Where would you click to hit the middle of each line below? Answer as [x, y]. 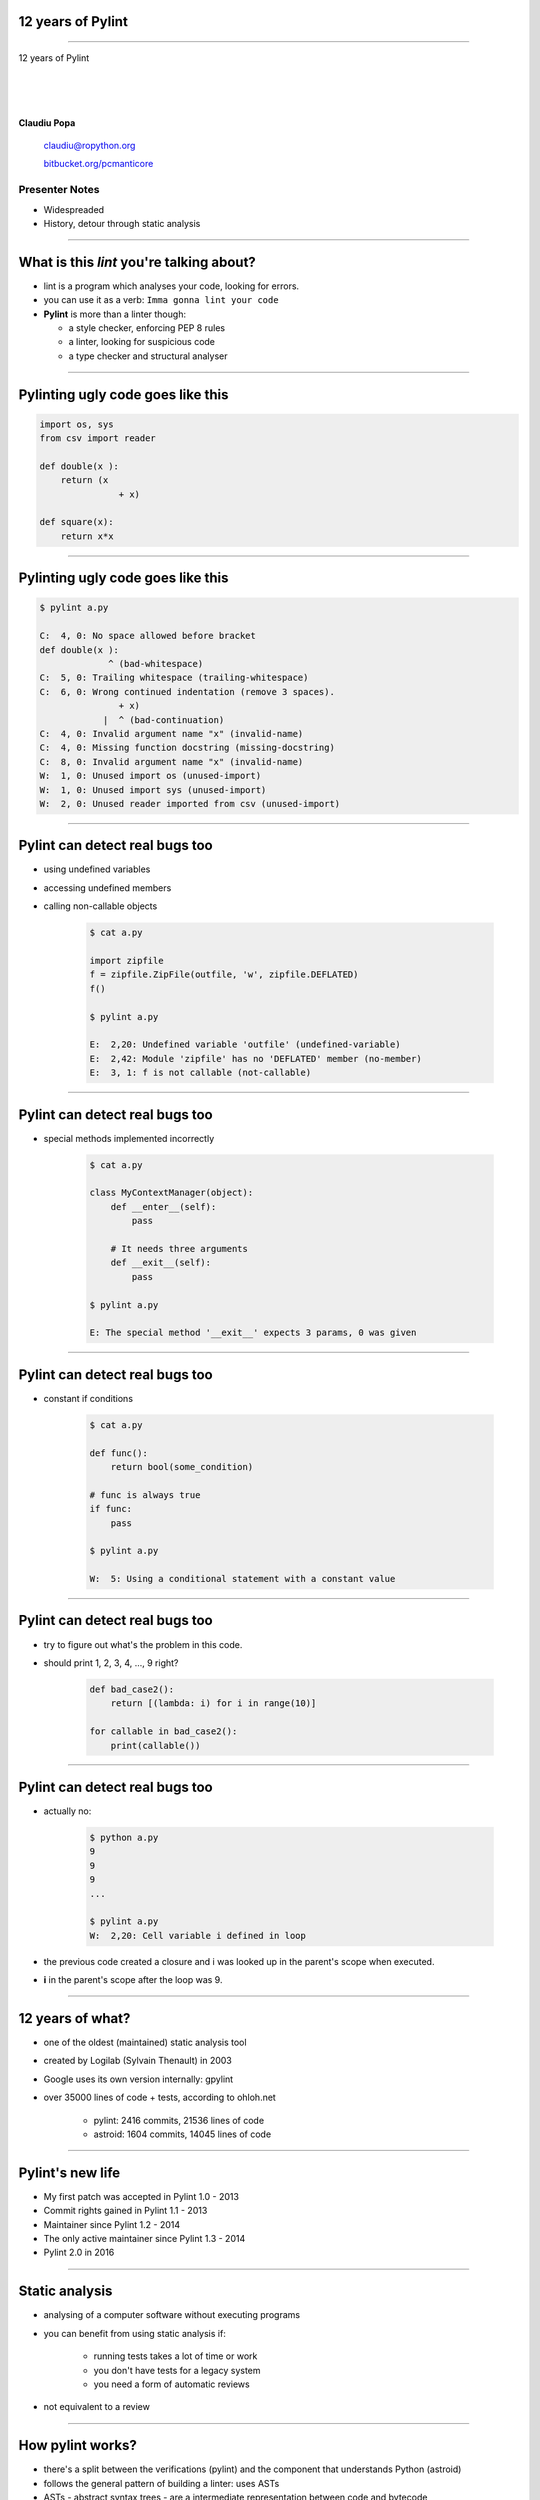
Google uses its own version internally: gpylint [138, 2079]
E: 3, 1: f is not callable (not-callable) [200, 1073]
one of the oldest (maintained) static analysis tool [145, 2042]
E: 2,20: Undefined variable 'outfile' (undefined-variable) [245, 1044]
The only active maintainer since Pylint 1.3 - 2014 [144, 2239]
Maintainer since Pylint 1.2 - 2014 [111, 2224]
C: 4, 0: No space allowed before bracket [148, 636]
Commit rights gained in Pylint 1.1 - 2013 [125, 2211]
